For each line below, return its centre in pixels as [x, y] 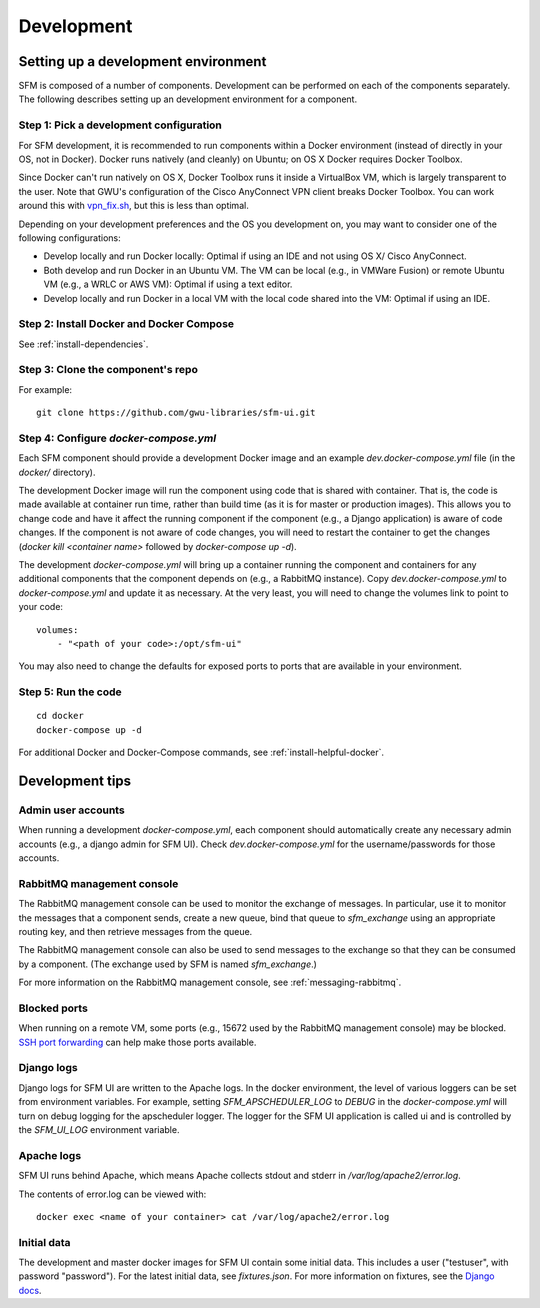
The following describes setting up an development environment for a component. [188, 99]
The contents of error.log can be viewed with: [112, 1194]
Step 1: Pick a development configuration [120, 125]
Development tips [75, 780]
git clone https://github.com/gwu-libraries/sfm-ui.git [176, 413]
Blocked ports [53, 1008]
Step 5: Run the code [70, 692]
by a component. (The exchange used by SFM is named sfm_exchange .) [167, 964]
